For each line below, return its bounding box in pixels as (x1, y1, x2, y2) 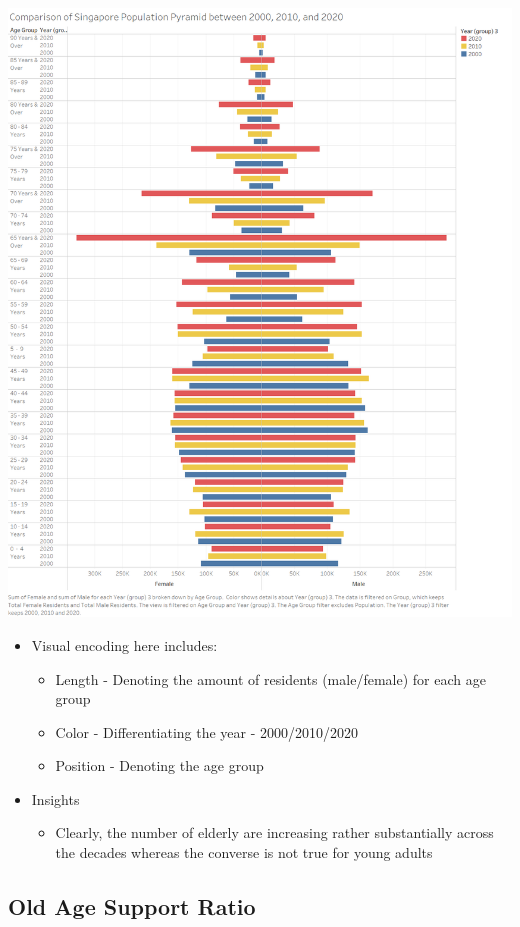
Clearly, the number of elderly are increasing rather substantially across (55, 822, 494, 843)
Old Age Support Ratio (8, 891, 256, 922)
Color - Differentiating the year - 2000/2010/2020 (55, 721, 359, 742)
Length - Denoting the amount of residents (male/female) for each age (55, 668, 486, 689)
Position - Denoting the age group (55, 755, 264, 776)
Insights (31, 788, 80, 809)
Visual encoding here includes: (31, 634, 218, 655)
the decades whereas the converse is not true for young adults (55, 842, 433, 863)
